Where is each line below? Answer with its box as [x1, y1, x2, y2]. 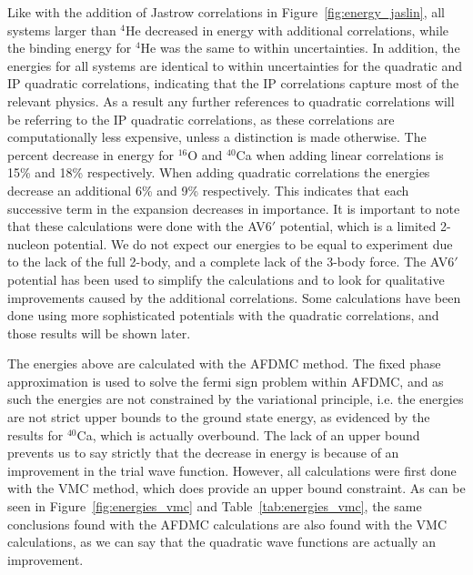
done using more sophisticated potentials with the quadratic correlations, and [7, 306, 439, 325]
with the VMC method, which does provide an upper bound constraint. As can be [7, 479, 466, 498]
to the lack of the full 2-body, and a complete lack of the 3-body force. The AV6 [7, 252, 455, 271]
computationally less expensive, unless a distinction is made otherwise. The [7, 127, 427, 146]
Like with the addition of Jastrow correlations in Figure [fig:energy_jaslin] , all [7, 3, 445, 21]
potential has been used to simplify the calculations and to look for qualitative [7, 269, 445, 288]
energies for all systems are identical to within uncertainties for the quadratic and [7, 55, 462, 75]
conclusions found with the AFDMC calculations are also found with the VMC [7, 514, 447, 533]
